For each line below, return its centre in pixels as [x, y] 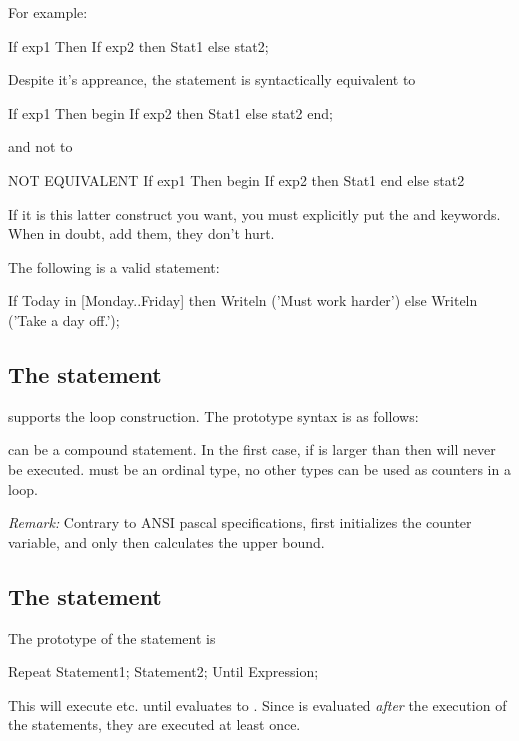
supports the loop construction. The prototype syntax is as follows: [213, 415]
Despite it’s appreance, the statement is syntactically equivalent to [212, 79]
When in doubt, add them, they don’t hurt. [141, 233]
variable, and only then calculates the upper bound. [166, 541]
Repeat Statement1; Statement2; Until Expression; [163, 671]
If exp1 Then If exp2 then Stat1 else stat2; [138, 45]
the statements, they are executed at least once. [154, 724]
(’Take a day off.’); [64, 319]
